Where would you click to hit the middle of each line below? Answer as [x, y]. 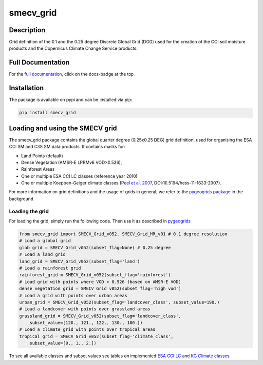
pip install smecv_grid [48, 113]
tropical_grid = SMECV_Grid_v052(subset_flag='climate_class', [96, 336]
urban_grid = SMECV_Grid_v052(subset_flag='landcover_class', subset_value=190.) [120, 302]
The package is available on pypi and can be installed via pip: [71, 100]
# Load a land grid [42, 254]
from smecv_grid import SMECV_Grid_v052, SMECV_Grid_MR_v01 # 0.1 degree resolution [123, 234]
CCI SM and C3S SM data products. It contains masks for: [67, 147]
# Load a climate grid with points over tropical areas [87, 330]
